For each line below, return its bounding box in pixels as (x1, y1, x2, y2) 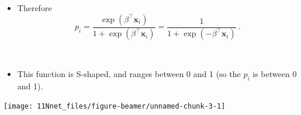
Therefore (17, 2, 52, 13)
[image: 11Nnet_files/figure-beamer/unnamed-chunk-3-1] (4, 102, 226, 111)
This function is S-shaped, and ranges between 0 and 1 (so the (17, 68, 241, 80)
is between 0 (252, 68, 297, 80)
